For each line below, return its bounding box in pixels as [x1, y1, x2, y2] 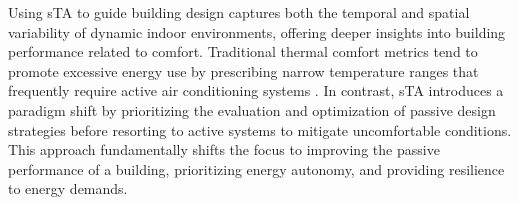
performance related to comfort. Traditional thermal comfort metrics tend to [8, 41, 478, 62]
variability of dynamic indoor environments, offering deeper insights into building [8, 21, 506, 42]
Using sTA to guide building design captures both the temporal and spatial [8, 2, 470, 22]
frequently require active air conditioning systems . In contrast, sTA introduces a [8, 80, 504, 101]
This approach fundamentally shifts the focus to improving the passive [8, 139, 440, 160]
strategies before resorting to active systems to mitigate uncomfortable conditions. [8, 119, 512, 140]
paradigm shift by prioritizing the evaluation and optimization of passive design [8, 99, 496, 120]
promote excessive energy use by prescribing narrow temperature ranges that [8, 60, 479, 81]
